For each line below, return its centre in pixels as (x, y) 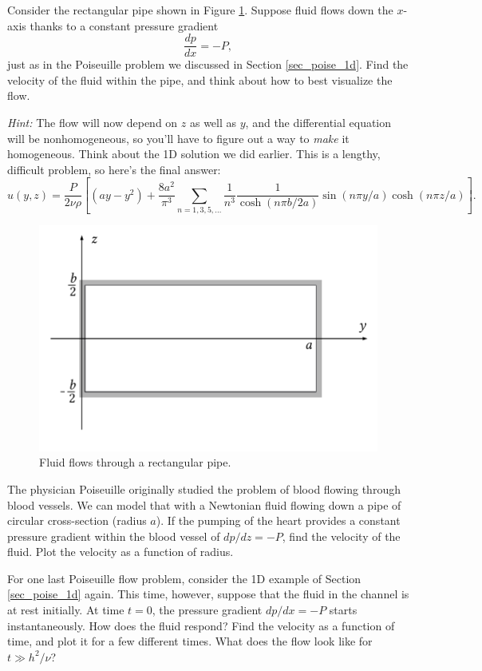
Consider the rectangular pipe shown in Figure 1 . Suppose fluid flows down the (200, 10)
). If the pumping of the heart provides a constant (278, 520)
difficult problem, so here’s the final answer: (114, 169)
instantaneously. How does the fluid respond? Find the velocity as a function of (201, 625)
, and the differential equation (318, 123)
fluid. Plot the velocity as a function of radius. (120, 552)
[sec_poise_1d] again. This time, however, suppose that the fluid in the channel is (208, 594)
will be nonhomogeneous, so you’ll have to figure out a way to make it (178, 138)
